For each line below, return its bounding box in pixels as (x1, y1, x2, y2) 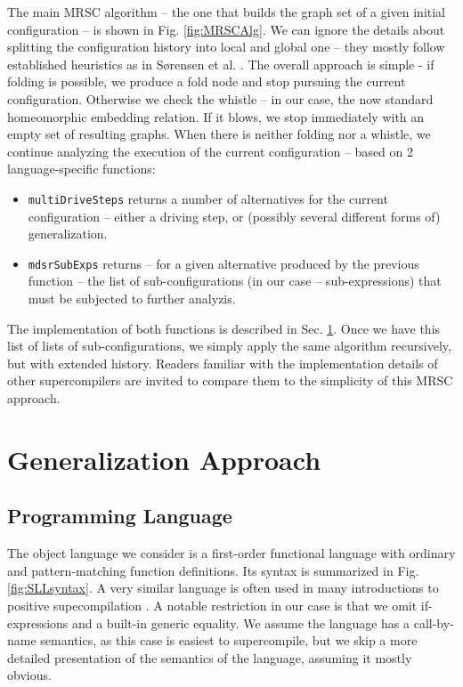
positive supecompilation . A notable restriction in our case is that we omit (7, 595, 418, 614)
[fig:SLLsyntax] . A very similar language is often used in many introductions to (7, 578, 439, 597)
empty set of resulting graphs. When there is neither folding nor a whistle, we (7, 125, 431, 143)
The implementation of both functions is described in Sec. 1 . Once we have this (7, 319, 441, 337)
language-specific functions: (7, 159, 156, 178)
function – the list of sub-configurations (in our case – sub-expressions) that (28, 271, 442, 290)
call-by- (413, 613, 454, 632)
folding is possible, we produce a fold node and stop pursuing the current (7, 72, 406, 91)
